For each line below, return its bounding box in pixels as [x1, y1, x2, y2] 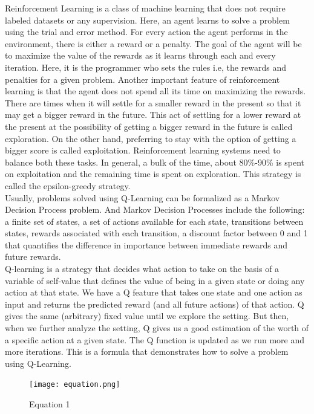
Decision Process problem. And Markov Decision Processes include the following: [5, 203, 305, 216]
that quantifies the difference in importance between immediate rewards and [5, 238, 287, 251]
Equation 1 [29, 398, 70, 410]
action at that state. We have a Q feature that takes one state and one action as [5, 286, 303, 299]
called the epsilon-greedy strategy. [5, 179, 131, 192]
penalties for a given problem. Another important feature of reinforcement [5, 73, 280, 85]
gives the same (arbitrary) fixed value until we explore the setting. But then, [5, 309, 289, 322]
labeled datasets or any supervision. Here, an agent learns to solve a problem [5, 13, 290, 26]
